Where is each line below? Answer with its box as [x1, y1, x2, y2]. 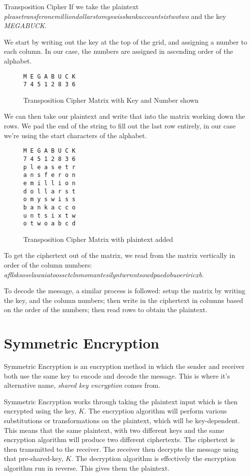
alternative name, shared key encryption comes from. [4, 380, 160, 390]
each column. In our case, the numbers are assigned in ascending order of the [4, 46, 233, 56]
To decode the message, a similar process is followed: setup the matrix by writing [4, 286, 246, 296]
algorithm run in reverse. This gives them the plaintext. [4, 463, 170, 473]
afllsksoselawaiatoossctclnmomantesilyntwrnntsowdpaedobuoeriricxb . [4, 269, 204, 279]
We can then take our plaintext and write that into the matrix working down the [4, 111, 245, 121]
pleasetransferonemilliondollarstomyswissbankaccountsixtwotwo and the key [4, 11, 226, 21]
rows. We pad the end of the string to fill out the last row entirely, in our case [4, 121, 236, 131]
